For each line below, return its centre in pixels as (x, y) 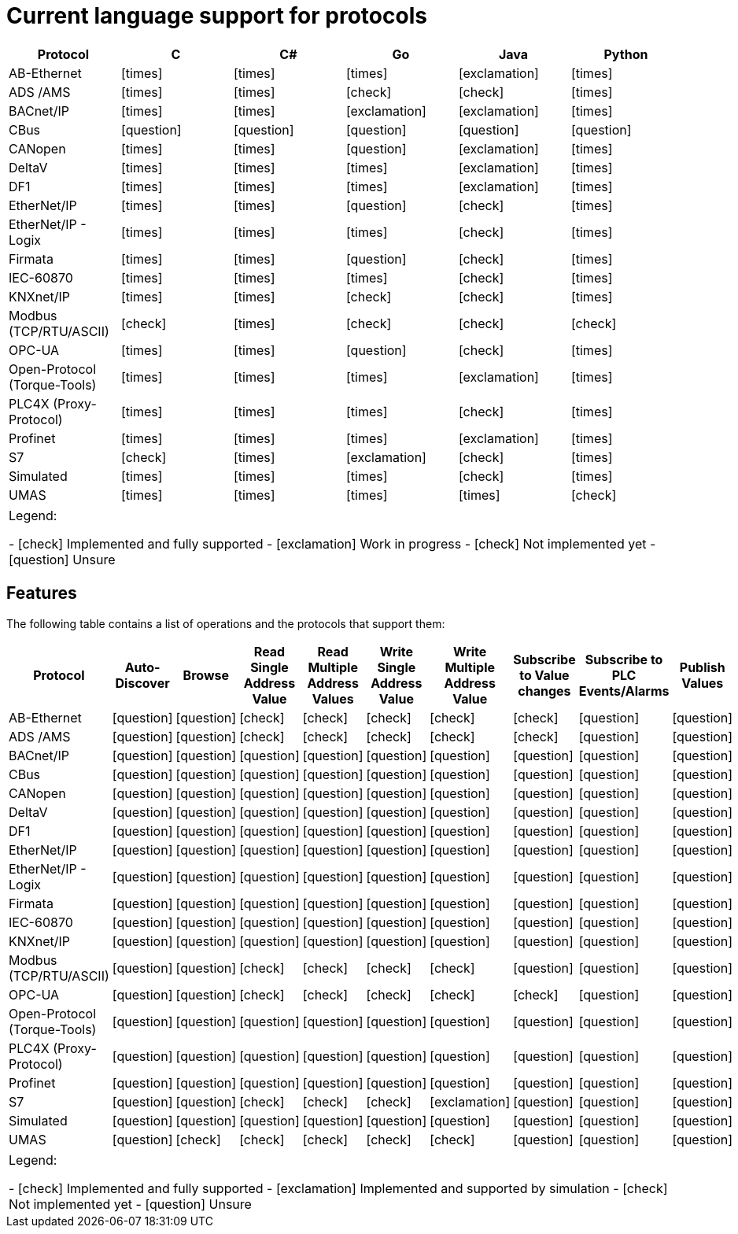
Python (626, 54)
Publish (702, 667)
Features (42, 593)
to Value (544, 675)
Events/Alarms (624, 691)
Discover (142, 683)
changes (544, 691)
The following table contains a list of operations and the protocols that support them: (226, 623)
